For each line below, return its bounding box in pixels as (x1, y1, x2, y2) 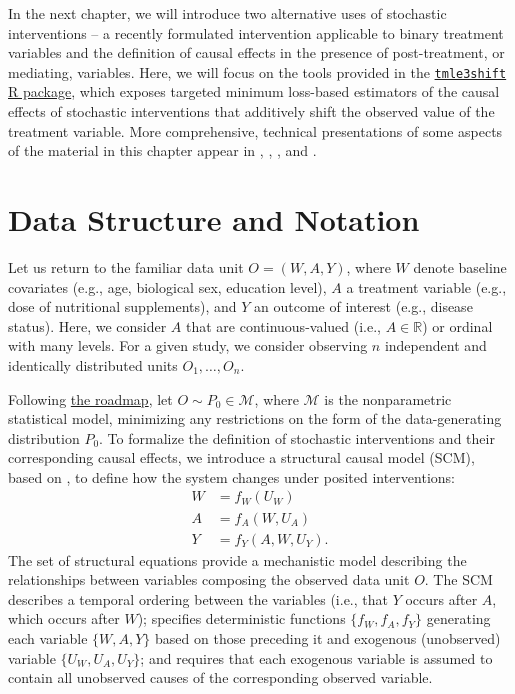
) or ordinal (422, 315, 493, 336)
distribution (8, 427, 80, 448)
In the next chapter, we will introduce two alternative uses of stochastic (8, 3, 447, 23)
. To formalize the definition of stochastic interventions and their (99, 427, 495, 448)
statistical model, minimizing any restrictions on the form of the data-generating (8, 408, 502, 429)
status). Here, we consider (8, 315, 167, 336)
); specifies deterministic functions (137, 608, 346, 629)
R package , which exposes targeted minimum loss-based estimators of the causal (8, 81, 500, 102)
